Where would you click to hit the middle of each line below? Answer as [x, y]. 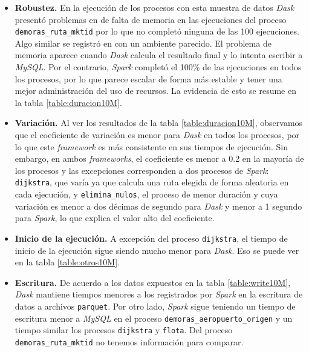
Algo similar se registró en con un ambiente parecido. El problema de [143, 43]
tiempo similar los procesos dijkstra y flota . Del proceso [124, 330]
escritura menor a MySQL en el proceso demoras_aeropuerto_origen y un [154, 318]
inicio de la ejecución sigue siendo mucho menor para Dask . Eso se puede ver [157, 250]
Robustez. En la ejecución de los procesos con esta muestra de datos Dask [154, 7]
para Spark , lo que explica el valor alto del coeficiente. [115, 218]
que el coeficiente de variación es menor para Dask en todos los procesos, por [157, 134]
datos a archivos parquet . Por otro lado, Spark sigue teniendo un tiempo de [155, 306]
